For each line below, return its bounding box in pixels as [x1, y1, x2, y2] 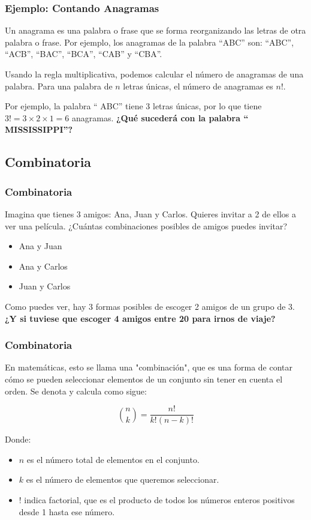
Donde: [5, 433, 31, 446]
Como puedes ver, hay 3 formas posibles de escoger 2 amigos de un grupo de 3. [5, 300, 295, 312]
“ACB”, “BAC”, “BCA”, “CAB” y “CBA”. [5, 47, 162, 60]
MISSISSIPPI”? [5, 123, 73, 136]
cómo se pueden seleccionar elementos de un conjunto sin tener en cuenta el [5, 372, 283, 385]
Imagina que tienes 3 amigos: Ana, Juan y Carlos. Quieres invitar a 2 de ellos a [5, 207, 296, 220]
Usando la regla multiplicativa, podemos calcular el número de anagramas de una [5, 68, 304, 80]
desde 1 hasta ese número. [19, 505, 115, 518]
